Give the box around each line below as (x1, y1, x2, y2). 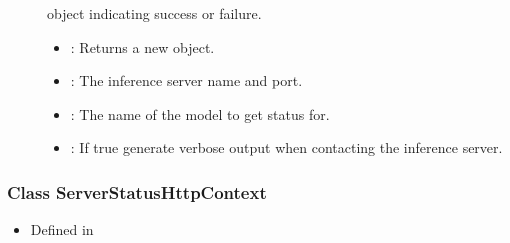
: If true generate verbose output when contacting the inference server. (70, 137, 503, 158)
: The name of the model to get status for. (70, 103, 330, 124)
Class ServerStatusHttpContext (7, 179, 267, 204)
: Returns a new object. (70, 36, 215, 57)
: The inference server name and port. (70, 70, 303, 91)
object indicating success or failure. (47, 3, 262, 23)
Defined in (30, 219, 94, 240)
